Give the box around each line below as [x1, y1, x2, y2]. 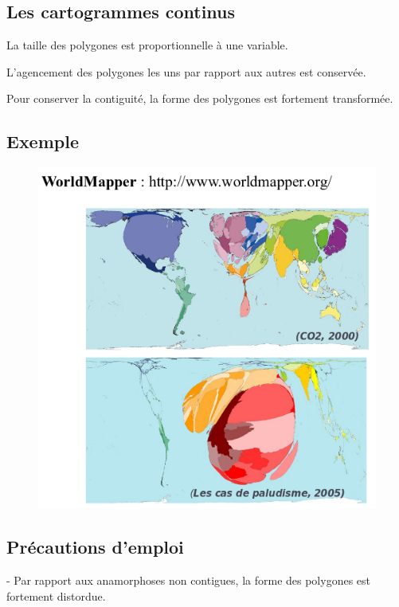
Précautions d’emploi [6, 535, 184, 559]
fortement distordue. [6, 587, 106, 604]
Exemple [6, 129, 79, 154]
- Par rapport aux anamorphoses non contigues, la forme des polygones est [6, 572, 371, 589]
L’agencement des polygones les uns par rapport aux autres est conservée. [6, 63, 366, 80]
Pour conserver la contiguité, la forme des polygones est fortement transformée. [6, 90, 393, 107]
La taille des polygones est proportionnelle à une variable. [6, 37, 288, 53]
